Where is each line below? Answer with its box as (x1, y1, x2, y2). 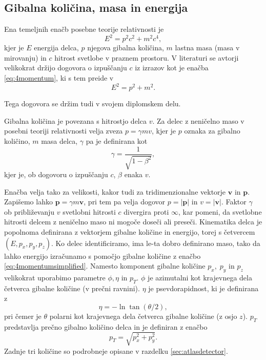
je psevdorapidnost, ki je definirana (148, 282, 259, 293)
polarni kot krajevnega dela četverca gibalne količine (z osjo (49, 310, 237, 321)
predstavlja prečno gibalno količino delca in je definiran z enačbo (4, 321, 208, 332)
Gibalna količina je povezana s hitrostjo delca (4, 115, 147, 126)
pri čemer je (4, 310, 42, 321)
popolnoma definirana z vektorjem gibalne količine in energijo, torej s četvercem (4, 226, 255, 237)
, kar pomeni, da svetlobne (178, 206, 262, 217)
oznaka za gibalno (184, 125, 240, 136)
